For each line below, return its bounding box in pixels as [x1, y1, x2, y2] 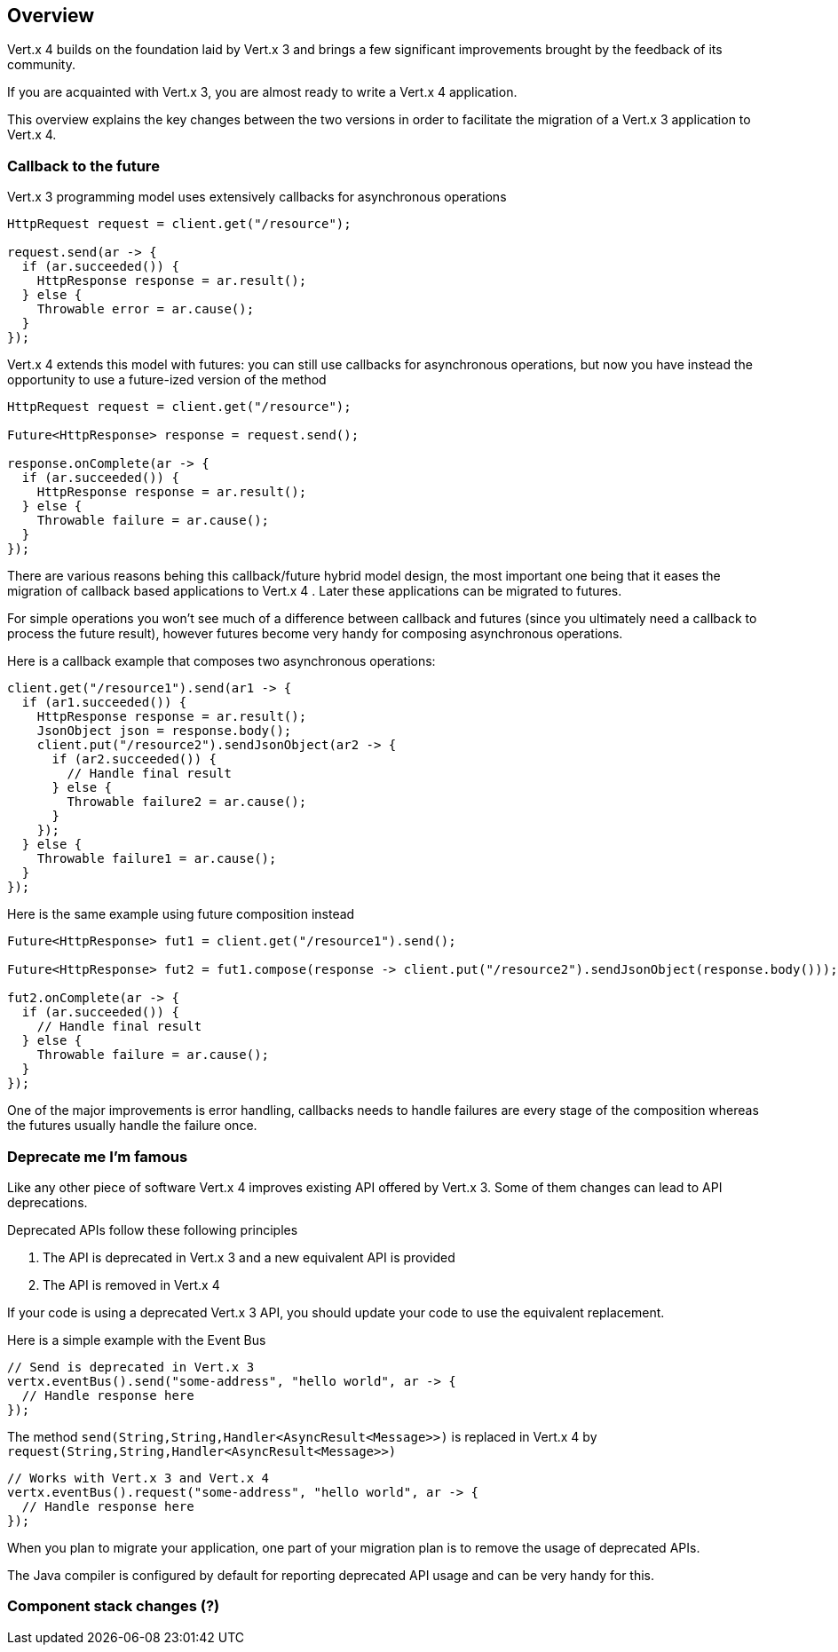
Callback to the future [7, 156, 160, 175]
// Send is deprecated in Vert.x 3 [7, 1359, 255, 1374]
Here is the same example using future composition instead [7, 906, 355, 922]
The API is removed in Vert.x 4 [43, 1277, 220, 1292]
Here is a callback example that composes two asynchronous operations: [7, 653, 436, 669]
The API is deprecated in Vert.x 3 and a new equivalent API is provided [43, 1249, 455, 1265]
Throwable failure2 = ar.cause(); [67, 794, 307, 810]
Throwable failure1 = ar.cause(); [36, 851, 277, 866]
